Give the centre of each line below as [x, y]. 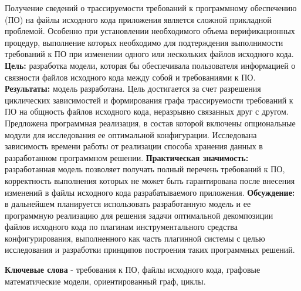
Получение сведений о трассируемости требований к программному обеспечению [151, 8]
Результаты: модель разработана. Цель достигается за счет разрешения [133, 88]
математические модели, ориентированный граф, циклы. [105, 281]
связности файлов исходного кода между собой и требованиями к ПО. [130, 77]
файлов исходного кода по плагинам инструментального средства [121, 227]
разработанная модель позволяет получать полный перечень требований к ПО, [145, 169]
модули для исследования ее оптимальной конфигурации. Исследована [131, 134]
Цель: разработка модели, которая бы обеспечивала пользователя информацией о [150, 65]
